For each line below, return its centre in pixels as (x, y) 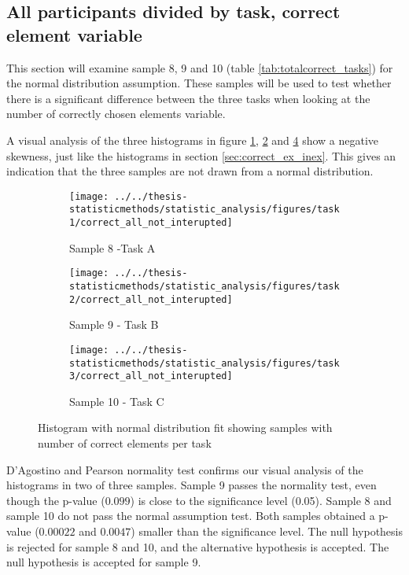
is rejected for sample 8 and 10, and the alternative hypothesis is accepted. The (198, 546)
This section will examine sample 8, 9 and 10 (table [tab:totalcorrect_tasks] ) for (200, 67)
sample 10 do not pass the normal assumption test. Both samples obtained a (191, 516)
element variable (74, 34)
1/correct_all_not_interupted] (151, 223)
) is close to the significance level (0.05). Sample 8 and (261, 500)
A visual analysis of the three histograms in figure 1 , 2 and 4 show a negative (193, 140)
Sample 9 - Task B (114, 324)
